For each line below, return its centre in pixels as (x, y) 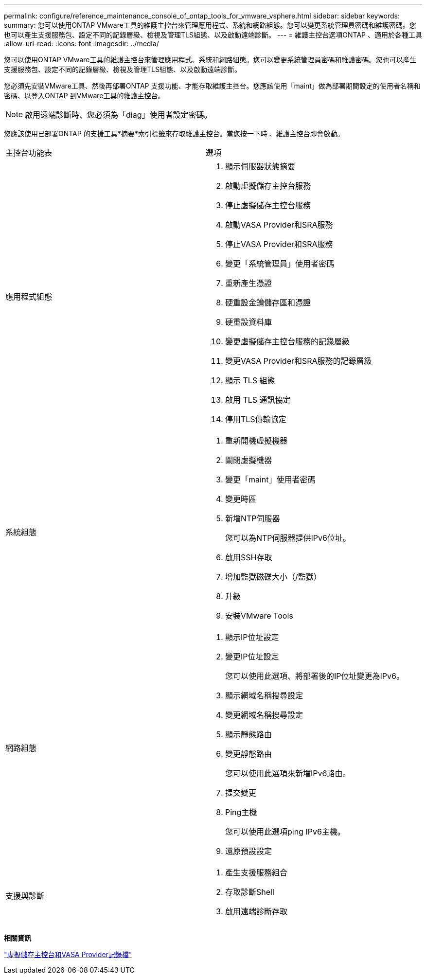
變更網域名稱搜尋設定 (264, 715)
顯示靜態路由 (248, 734)
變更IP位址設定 (252, 657)
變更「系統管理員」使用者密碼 (279, 264)
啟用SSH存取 (248, 557)
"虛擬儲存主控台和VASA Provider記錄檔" (68, 954)
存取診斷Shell (249, 892)
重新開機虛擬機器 (256, 441)
